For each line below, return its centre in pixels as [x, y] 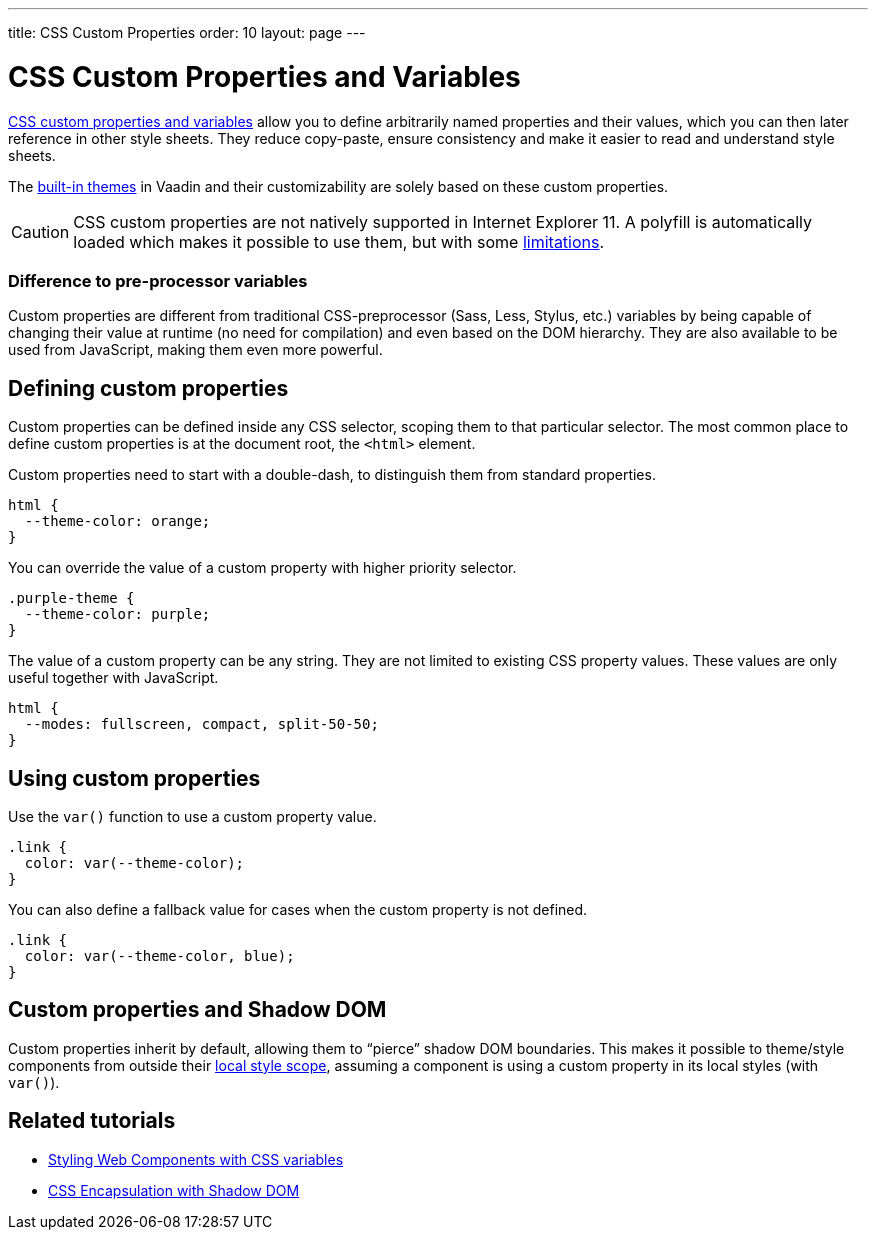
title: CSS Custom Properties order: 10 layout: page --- [187, 32]
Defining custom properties [148, 388]
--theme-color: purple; [117, 614]
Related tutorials [92, 1121]
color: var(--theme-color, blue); [159, 955]
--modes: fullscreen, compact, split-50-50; [201, 724]
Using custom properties [134, 778]
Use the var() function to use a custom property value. [192, 816]
